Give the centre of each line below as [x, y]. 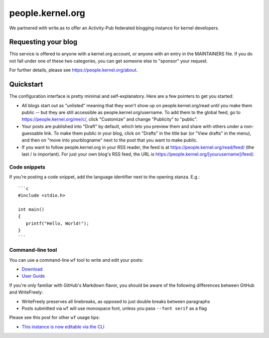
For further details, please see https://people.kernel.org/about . [73, 70]
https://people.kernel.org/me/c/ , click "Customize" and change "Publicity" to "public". [110, 119]
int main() [31, 209]
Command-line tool [33, 250]
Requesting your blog [43, 42]
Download [32, 269]
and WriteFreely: [26, 292]
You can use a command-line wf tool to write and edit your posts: [76, 260]
